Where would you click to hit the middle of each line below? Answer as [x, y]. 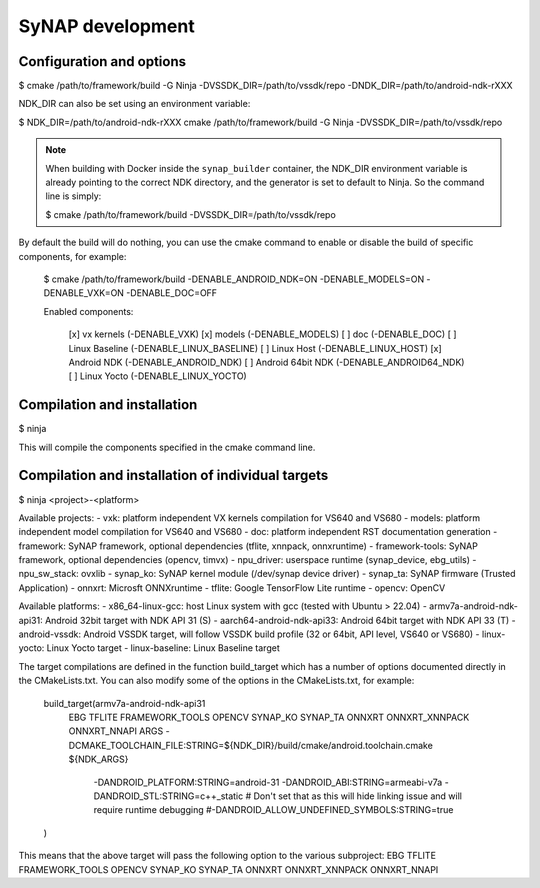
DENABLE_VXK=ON [84, 293]
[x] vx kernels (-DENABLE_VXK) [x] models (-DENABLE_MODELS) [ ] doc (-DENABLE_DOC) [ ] [262, 334]
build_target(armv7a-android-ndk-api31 [124, 703]
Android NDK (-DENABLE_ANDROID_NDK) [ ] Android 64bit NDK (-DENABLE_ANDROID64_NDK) [266, 362]
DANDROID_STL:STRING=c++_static [168, 796]
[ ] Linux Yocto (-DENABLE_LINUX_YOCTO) [157, 376]
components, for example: [72, 256]
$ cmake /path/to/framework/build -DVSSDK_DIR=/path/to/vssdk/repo [191, 214]
